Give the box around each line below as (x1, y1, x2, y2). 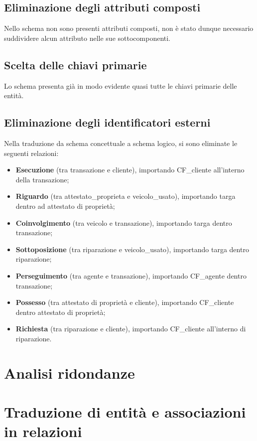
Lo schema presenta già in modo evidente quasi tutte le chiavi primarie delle (4, 80, 237, 91)
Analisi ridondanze (4, 362, 135, 383)
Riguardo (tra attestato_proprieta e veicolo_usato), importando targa (15, 191, 236, 201)
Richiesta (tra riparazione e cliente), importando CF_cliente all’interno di (15, 323, 246, 334)
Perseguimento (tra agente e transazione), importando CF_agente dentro (15, 270, 247, 281)
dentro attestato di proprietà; (15, 306, 106, 317)
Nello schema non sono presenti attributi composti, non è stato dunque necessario (4, 23, 254, 33)
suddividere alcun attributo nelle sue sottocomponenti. (4, 32, 171, 43)
